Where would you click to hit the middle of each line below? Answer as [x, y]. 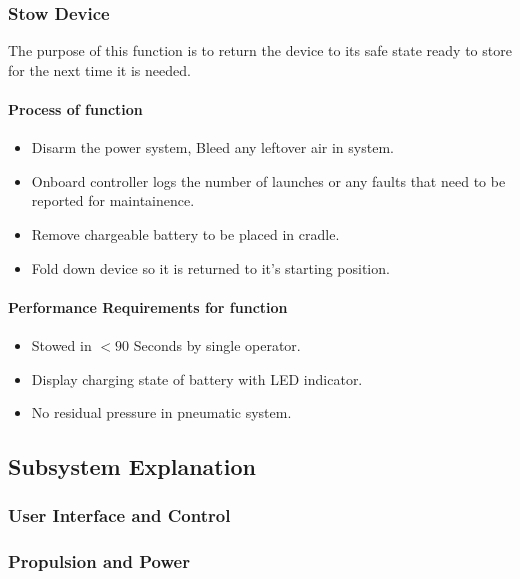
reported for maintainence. [113, 200]
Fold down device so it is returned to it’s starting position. [210, 267]
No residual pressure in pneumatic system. [161, 412]
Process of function [75, 109]
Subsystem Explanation [132, 466]
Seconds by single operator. [217, 344]
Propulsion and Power [99, 561]
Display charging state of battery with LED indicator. [197, 378]
